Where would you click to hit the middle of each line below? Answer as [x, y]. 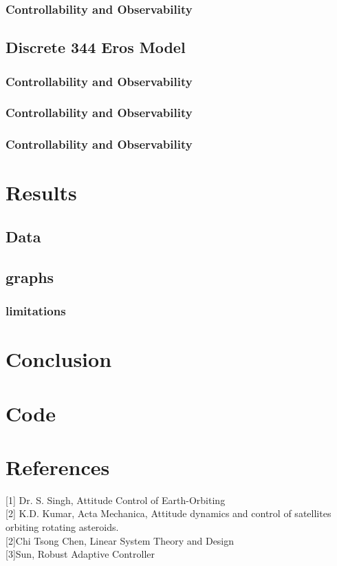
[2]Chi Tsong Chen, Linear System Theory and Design [120, 540]
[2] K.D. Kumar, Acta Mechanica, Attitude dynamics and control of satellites [168, 513]
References [58, 467]
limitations [36, 311]
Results [41, 192]
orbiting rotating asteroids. [62, 527]
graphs [30, 276]
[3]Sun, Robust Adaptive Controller [80, 554]
